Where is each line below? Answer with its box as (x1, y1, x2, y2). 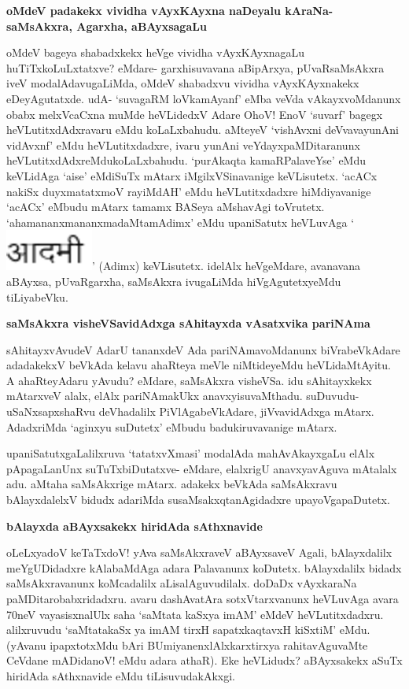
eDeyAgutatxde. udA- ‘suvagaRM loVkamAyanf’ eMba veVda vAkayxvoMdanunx (6, 90, 401, 106)
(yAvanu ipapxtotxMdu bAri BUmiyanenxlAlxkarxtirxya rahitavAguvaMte (6, 636, 368, 653)
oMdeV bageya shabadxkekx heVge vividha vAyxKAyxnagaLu (6, 44, 305, 61)
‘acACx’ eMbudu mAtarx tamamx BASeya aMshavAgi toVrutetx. (6, 198, 325, 215)
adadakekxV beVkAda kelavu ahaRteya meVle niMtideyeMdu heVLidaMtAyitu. (6, 357, 391, 373)
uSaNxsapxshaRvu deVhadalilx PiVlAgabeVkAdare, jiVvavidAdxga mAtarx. (6, 403, 374, 420)
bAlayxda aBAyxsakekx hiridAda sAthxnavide (6, 517, 263, 534)
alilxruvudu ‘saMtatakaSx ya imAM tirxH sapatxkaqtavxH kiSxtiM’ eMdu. (6, 621, 370, 638)
